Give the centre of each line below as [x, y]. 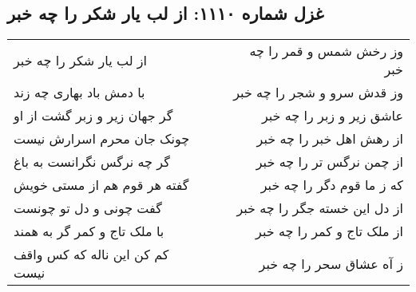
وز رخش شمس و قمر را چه [326, 51]
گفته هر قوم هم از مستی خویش [101, 185]
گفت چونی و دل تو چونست [88, 208]
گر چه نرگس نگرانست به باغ [92, 162]
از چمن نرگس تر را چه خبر [329, 162]
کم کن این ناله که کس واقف [91, 255]
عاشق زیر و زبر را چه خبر [332, 116]
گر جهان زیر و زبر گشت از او [93, 116]
